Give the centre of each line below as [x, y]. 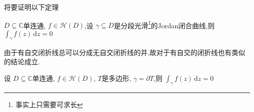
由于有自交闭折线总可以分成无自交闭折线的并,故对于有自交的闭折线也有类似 [125, 52]
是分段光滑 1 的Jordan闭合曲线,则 [164, 24]
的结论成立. [22, 62]
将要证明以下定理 [31, 7]
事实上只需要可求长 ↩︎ [49, 104]
